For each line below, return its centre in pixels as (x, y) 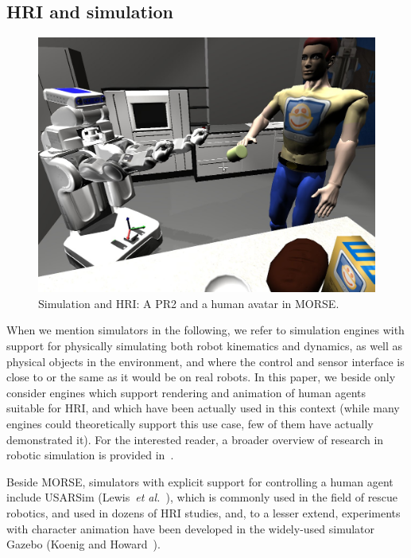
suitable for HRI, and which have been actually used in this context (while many (203, 408)
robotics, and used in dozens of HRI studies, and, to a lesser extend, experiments (204, 512)
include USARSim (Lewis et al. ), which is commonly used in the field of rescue (202, 497)
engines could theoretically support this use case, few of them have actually (190, 424)
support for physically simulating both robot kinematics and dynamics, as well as (205, 346)
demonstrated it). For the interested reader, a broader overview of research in (195, 439)
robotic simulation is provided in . (90, 455)
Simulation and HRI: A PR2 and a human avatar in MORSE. (189, 303)
